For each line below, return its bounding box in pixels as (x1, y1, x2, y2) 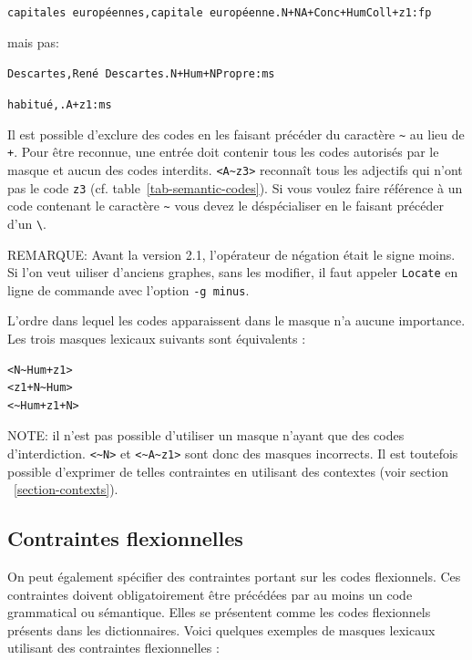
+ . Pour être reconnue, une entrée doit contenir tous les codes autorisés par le (7, 142, 439, 161)
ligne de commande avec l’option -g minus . (7, 280, 250, 299)
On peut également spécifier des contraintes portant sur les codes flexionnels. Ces (7, 567, 461, 586)
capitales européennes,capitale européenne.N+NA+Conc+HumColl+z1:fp (7, 6, 432, 19)
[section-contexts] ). (14, 480, 118, 499)
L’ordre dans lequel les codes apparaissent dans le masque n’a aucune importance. (7, 311, 466, 330)
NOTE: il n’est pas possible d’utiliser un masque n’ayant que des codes (7, 426, 405, 445)
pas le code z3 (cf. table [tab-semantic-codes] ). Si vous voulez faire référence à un (7, 178, 463, 197)
